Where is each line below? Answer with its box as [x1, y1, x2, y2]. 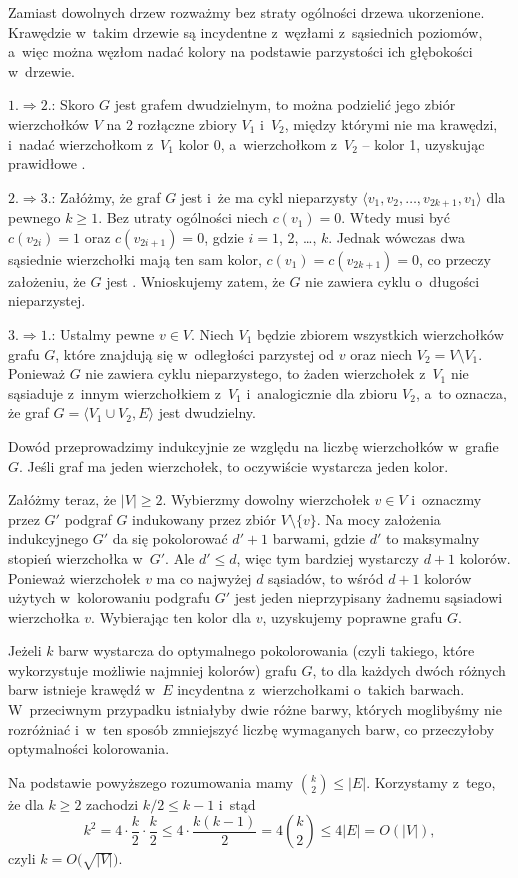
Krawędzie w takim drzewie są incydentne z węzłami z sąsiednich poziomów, [8, 21, 483, 42]
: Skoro [51, 94, 95, 115]
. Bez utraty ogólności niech [98, 207, 268, 228]
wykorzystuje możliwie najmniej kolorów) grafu [8, 659, 297, 680]
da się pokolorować [112, 528, 228, 549]
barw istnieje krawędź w [8, 679, 156, 700]
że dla [8, 793, 44, 814]
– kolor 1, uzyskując [362, 133, 485, 154]
